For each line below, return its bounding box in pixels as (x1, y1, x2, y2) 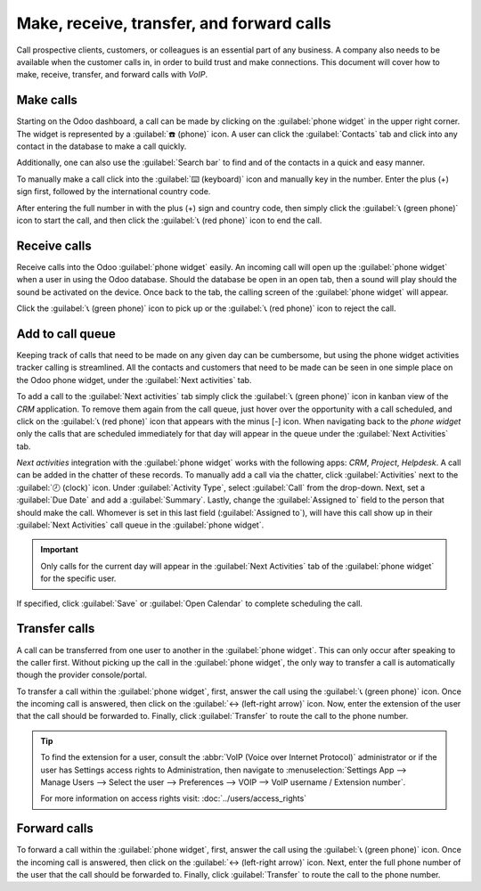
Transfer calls (16, 621, 95, 636)
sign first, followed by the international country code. (16, 186, 211, 197)
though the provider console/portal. (16, 669, 147, 681)
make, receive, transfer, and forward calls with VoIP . (16, 69, 208, 80)
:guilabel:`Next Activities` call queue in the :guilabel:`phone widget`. (16, 519, 265, 530)
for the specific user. (40, 573, 117, 584)
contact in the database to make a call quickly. (16, 141, 187, 151)
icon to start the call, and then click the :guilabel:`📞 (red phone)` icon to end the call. (16, 215, 322, 225)
